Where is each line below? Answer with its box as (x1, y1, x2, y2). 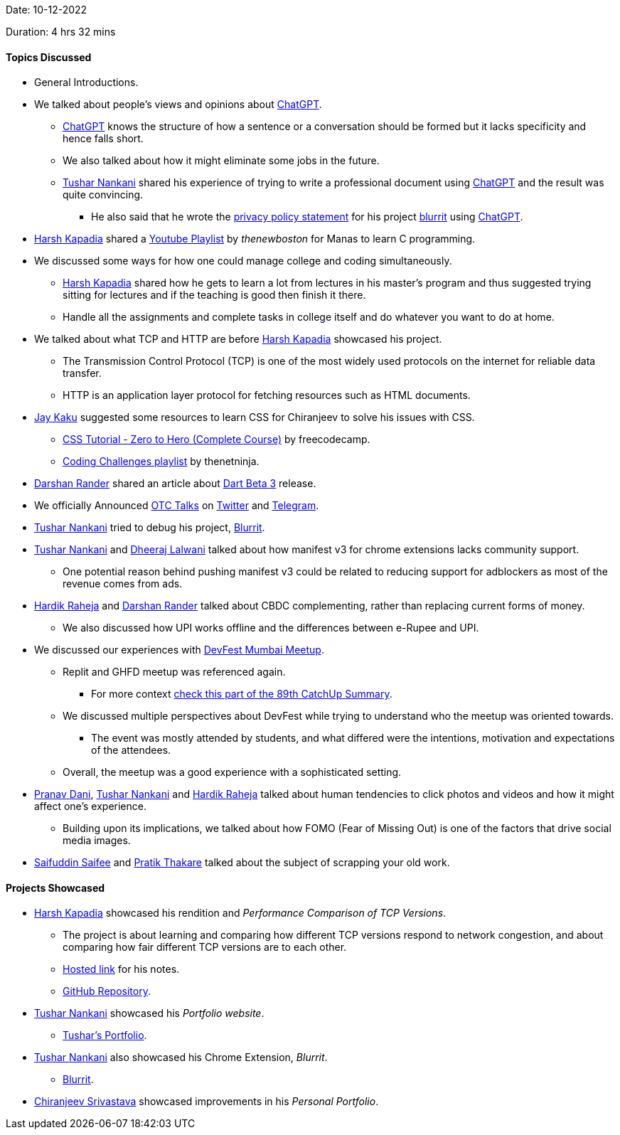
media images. (63, 834, 131, 847)
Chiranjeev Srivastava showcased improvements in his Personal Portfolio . (34, 1095, 379, 1108)
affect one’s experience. (34, 800, 146, 813)
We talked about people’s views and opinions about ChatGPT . (34, 98, 322, 111)
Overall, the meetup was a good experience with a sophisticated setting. (63, 766, 402, 779)
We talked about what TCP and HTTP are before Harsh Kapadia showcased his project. (34, 333, 442, 346)
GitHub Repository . (63, 985, 151, 998)
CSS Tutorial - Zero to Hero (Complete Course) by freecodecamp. (63, 433, 370, 446)
